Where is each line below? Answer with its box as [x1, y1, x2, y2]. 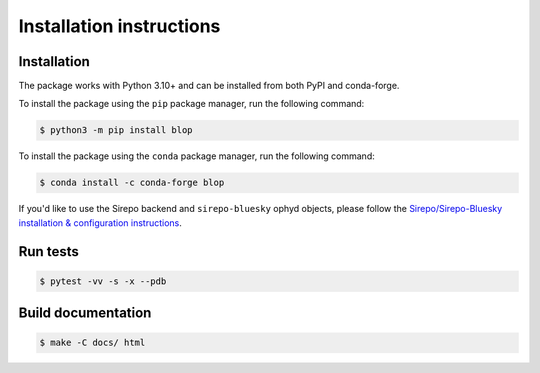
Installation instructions [18, 15, 221, 37]
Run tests [18, 243, 79, 260]
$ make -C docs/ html [39, 337, 146, 349]
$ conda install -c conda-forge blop [39, 177, 225, 189]
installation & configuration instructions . [18, 216, 182, 229]
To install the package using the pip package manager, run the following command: [18, 98, 365, 110]
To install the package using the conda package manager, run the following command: [18, 150, 375, 162]
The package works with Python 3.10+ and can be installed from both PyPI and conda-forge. [18, 80, 400, 92]
